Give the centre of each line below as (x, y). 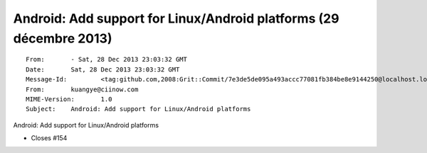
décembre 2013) (63, 38)
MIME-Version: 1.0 (69, 99)
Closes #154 (49, 138)
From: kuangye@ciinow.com (82, 89)
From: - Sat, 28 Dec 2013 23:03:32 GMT (107, 59)
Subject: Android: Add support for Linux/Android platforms (138, 109)
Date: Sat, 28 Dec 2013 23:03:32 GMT (103, 69)
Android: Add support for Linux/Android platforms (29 (176, 18)
